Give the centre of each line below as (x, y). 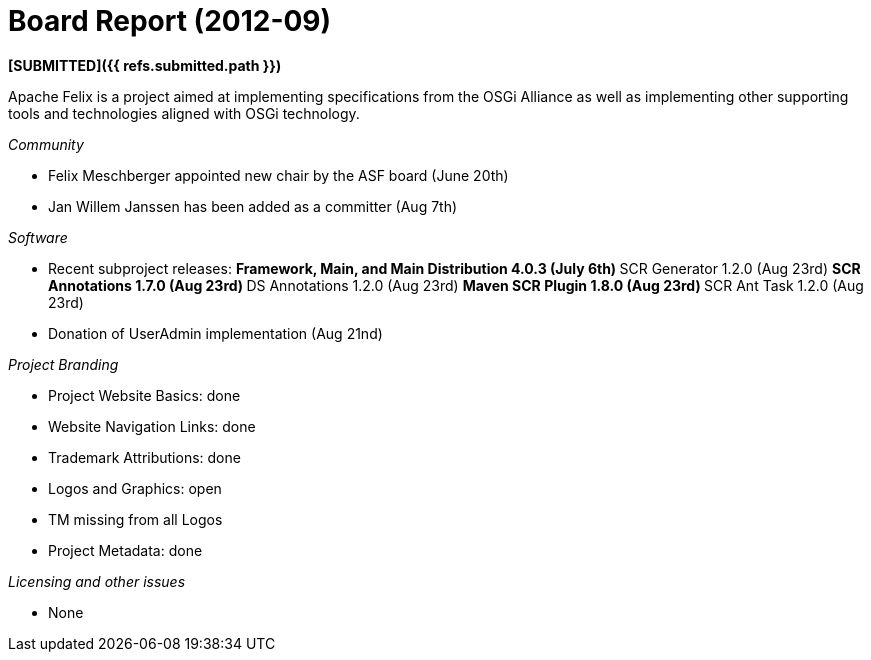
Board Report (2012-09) (170, 21)
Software (38, 237)
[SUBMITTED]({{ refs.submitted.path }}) (145, 65)
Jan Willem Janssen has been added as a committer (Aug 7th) (253, 206)
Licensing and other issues (97, 581)
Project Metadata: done (125, 550)
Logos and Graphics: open (135, 488)
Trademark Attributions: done (144, 457)
